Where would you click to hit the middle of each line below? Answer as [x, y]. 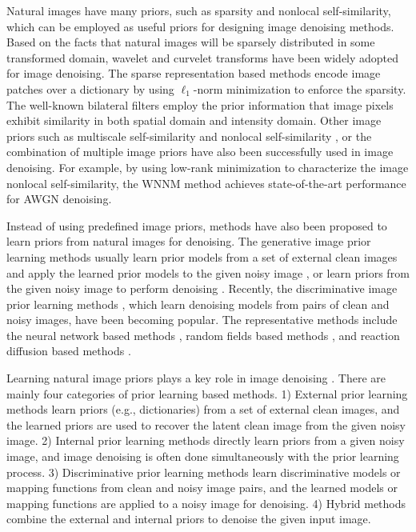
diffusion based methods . [69, 351]
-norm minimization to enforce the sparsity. [300, 88]
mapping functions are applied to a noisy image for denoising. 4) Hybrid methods [206, 503]
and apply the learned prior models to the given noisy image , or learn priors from [208, 272]
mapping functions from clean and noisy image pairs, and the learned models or [202, 488]
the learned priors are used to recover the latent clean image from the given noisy [206, 424]
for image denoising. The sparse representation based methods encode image [194, 73]
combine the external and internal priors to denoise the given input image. [189, 519]
